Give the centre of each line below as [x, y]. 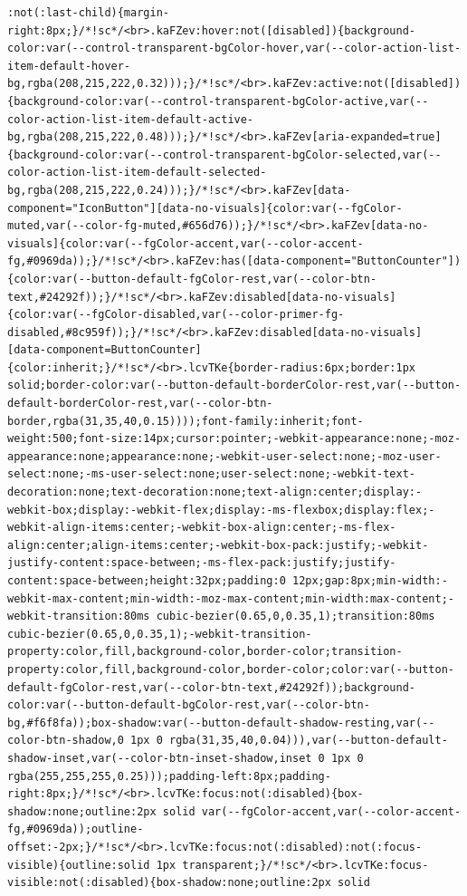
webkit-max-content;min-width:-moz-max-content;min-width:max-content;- [231, 598]
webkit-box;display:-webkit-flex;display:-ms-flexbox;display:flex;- [221, 510]
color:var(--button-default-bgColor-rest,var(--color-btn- [189, 705]
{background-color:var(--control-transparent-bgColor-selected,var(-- [224, 154]
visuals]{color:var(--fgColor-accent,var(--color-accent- [186, 243]
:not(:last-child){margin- [88, 13]
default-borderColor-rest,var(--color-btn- [140, 404]
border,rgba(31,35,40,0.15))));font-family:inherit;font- [186, 421]
